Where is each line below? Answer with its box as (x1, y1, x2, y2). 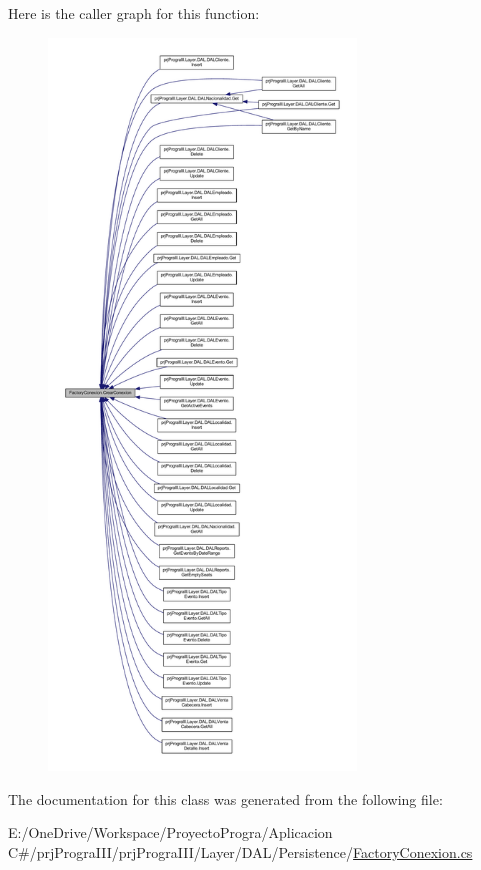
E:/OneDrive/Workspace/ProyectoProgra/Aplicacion (8, 822, 333, 843)
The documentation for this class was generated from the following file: (8, 788, 443, 809)
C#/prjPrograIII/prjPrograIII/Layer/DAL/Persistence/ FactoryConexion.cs (8, 841, 473, 862)
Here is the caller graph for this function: (8, 3, 260, 23)
